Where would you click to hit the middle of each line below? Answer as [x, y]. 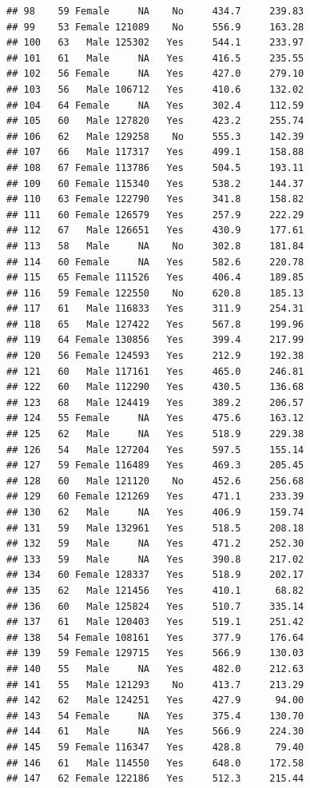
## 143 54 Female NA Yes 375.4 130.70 [155, 716]
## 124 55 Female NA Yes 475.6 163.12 [155, 418]
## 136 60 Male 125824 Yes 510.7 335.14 [155, 606]
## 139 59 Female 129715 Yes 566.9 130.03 [155, 653]
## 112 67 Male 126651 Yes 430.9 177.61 [155, 231]
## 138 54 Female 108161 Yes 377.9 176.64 [155, 637]
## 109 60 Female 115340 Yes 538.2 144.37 [155, 183]
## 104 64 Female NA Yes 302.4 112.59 [155, 105]
